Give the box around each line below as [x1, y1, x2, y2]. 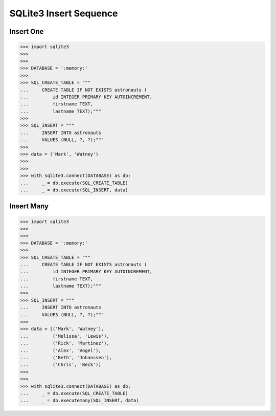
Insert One [9, 27, 44, 36]
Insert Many [9, 202, 49, 211]
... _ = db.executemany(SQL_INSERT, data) [20, 398, 139, 404]
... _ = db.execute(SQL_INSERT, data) [20, 187, 128, 193]
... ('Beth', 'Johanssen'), [20, 355, 112, 360]
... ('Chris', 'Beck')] [20, 362, 102, 368]
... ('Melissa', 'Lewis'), [20, 333, 109, 339]
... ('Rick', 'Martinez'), [20, 340, 109, 346]
